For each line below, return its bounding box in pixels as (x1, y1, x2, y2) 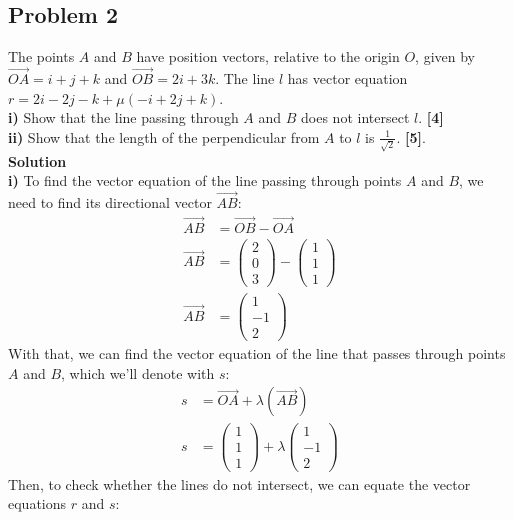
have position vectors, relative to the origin (136, 46, 400, 67)
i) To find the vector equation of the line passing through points (8, 170, 402, 191)
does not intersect (301, 107, 410, 128)
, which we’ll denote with (61, 362, 215, 383)
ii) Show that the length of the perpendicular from (8, 126, 320, 147)
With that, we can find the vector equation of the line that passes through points (8, 343, 506, 364)
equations (8, 493, 67, 514)
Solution (8, 150, 67, 171)
